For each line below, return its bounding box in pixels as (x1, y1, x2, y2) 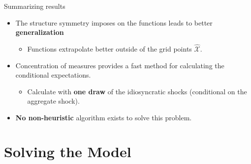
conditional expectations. (15, 70, 91, 80)
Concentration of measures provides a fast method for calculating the (15, 60, 224, 70)
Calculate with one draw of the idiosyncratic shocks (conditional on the (27, 86, 247, 96)
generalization (15, 27, 64, 37)
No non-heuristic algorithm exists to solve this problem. (15, 112, 192, 122)
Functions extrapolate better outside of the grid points (27, 44, 192, 54)
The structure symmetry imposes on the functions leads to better (15, 17, 213, 27)
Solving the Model (4, 141, 131, 161)
